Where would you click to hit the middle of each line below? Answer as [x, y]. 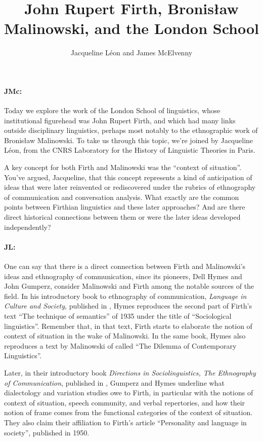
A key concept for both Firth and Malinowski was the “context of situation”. [123, 167]
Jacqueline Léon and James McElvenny [131, 53]
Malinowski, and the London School [132, 28]
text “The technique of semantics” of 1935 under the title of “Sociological [118, 316]
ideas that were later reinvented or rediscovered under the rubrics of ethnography [130, 187]
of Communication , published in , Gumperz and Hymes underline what [114, 382]
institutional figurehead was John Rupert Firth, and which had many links [120, 120]
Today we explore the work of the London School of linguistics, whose [112, 110]
